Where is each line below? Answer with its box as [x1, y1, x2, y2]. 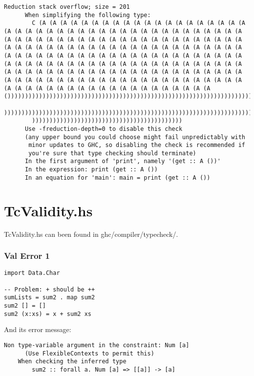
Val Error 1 [4, 250, 50, 262]
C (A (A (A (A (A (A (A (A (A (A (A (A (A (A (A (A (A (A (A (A [32, 20, 245, 27]
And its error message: [4, 324, 71, 334]
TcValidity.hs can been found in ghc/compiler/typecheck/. [4, 229, 178, 239]
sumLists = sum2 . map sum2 [4, 294, 95, 301]
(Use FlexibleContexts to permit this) [24, 350, 154, 357]
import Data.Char [4, 270, 60, 277]
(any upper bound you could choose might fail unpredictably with [24, 133, 245, 141]
